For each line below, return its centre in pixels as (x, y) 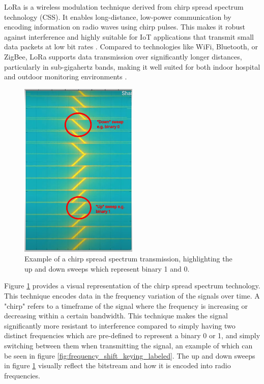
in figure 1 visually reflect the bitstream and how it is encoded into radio (118, 365)
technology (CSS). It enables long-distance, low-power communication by (118, 17)
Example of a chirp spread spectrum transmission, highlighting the (128, 259)
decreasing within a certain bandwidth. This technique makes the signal (116, 316)
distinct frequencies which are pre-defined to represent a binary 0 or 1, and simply (132, 335)
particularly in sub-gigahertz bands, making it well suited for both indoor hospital (132, 66)
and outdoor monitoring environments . (66, 77)
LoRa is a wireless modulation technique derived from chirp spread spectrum (124, 7)
